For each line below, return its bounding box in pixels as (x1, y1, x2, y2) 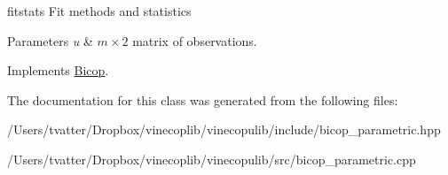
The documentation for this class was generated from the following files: (7, 90, 398, 109)
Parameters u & (7, 31, 93, 49)
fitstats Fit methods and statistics (7, 2, 192, 19)
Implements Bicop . (7, 61, 109, 80)
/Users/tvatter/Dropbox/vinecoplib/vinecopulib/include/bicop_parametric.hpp (7, 120, 441, 139)
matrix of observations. (132, 31, 257, 49)
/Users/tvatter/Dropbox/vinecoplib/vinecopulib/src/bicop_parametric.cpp (7, 149, 416, 168)
